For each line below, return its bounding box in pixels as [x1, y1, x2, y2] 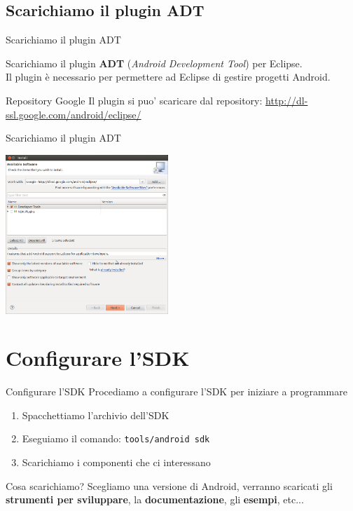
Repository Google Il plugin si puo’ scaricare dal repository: [6, 93, 263, 107]
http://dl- [265, 93, 308, 107]
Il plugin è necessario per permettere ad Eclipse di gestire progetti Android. [6, 69, 331, 84]
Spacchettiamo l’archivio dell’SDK [22, 407, 169, 422]
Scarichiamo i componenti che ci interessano [22, 455, 211, 470]
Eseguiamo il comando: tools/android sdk [22, 431, 210, 446]
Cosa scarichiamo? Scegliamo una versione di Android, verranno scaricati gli [6, 478, 333, 493]
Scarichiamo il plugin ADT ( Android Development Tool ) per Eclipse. [6, 55, 303, 70]
